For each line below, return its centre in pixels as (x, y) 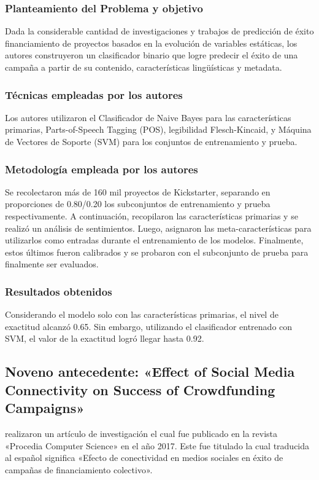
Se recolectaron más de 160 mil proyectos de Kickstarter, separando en (138, 191)
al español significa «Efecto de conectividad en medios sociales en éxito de (144, 458)
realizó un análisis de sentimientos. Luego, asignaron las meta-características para (158, 228)
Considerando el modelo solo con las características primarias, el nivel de (142, 314)
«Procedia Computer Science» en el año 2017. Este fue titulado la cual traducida (157, 445)
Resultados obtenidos (59, 291)
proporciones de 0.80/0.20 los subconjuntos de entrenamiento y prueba (138, 204)
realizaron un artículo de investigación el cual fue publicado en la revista (141, 433)
